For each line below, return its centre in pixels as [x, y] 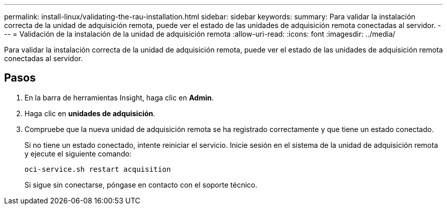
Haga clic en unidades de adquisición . [90, 113]
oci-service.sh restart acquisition [98, 169]
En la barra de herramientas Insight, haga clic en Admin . [119, 97]
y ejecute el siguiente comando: [78, 153]
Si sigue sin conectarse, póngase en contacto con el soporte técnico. [141, 185]
